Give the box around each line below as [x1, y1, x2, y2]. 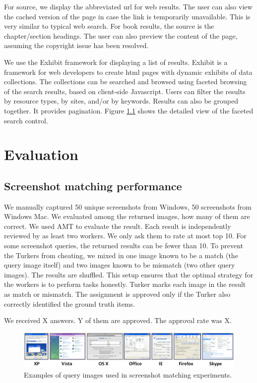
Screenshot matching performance [4, 178, 182, 193]
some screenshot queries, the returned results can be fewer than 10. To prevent [4, 240, 244, 251]
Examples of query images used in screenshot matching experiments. [24, 369, 232, 380]
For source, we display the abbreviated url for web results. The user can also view [4, 1, 253, 11]
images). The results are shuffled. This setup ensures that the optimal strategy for [4, 269, 254, 279]
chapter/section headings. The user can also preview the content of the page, [4, 30, 238, 41]
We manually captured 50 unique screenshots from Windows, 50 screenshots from [4, 201, 252, 212]
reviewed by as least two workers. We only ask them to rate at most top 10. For [4, 230, 247, 241]
